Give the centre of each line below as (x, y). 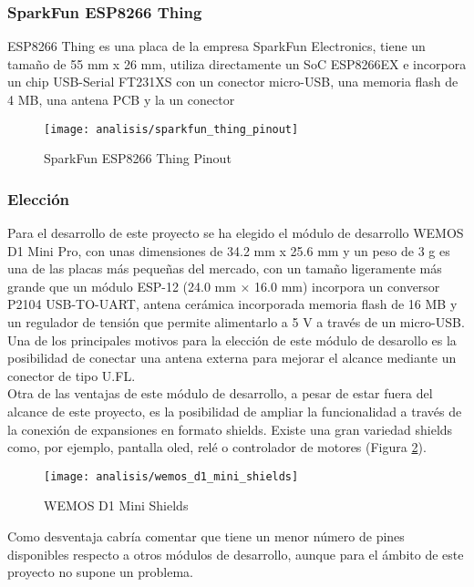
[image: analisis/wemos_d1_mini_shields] (171, 476)
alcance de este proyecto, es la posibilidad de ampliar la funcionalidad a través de (235, 411)
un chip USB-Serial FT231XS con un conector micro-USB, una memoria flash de (233, 82)
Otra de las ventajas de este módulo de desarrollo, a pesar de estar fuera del (220, 393)
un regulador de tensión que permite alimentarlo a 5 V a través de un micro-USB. (236, 322)
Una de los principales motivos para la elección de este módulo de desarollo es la (232, 340)
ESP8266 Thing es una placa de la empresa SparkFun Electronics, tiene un (216, 46)
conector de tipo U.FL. (72, 375)
